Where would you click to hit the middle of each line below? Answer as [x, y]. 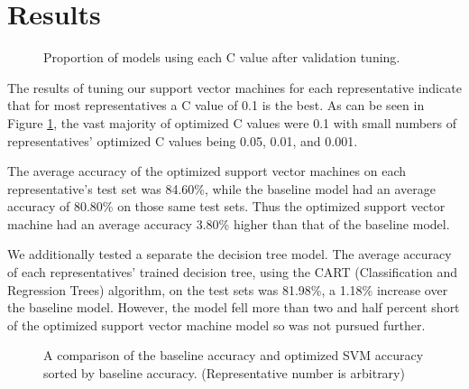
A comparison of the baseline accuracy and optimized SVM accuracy [234, 355]
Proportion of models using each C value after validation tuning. [222, 57]
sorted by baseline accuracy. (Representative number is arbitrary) [224, 373]
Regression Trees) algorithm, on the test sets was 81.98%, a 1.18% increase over [228, 289]
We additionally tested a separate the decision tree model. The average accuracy [230, 254]
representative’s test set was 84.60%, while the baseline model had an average [221, 188]
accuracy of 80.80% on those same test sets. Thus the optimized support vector [226, 206]
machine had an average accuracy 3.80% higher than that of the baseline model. [229, 223]
